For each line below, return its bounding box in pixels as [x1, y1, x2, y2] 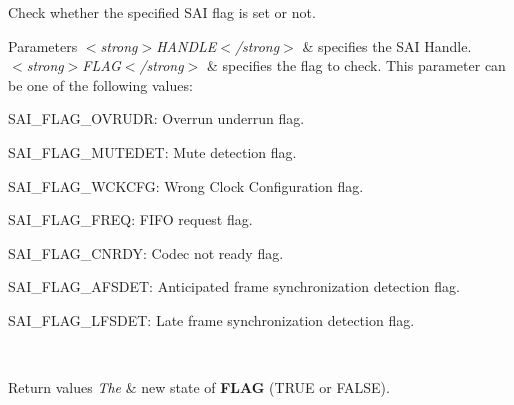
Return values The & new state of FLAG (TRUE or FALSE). [8, 377, 390, 398]
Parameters [8, 35, 78, 56]
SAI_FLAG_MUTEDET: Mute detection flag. [8, 141, 297, 162]
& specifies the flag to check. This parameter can [206, 55, 506, 76]
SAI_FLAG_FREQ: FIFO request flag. [8, 209, 253, 230]
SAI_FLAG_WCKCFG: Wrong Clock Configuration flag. [8, 175, 364, 196]
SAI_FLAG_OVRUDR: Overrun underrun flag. [8, 108, 305, 129]
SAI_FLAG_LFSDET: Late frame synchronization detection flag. [8, 309, 415, 330]
